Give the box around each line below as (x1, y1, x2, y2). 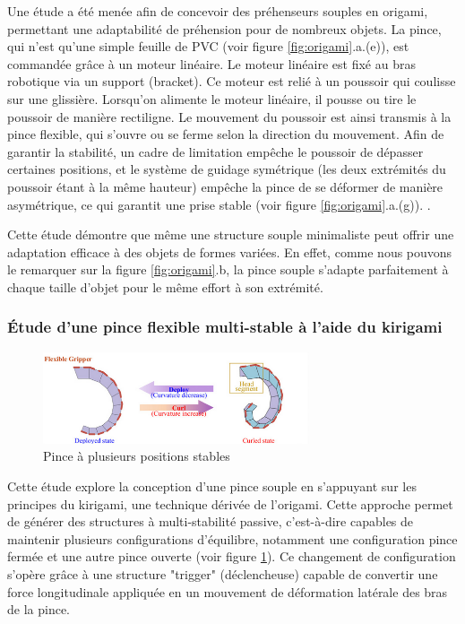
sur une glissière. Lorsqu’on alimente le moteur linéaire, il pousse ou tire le (7, 89, 417, 108)
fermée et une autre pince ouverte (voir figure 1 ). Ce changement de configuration (7, 547, 456, 566)
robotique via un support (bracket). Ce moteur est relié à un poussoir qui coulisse (7, 72, 456, 91)
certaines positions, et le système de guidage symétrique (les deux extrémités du (7, 160, 446, 178)
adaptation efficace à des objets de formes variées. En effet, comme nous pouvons (7, 242, 452, 261)
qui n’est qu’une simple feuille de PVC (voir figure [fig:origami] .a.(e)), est (7, 37, 409, 56)
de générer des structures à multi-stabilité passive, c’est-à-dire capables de (7, 512, 414, 531)
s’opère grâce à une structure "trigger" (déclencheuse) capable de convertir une (7, 565, 438, 583)
